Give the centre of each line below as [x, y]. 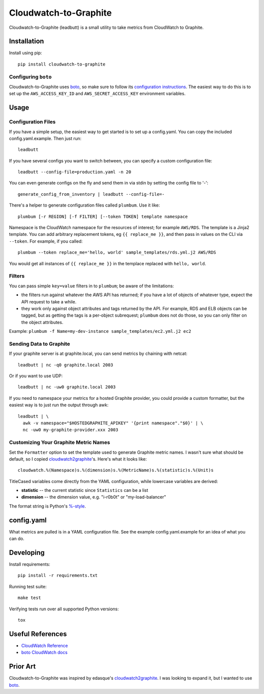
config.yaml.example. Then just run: [45, 138]
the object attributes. [42, 322]
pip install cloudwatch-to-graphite [62, 64]
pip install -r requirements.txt [58, 576]
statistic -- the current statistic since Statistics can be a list [85, 490]
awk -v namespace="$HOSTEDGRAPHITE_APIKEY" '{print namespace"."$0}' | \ [113, 423]
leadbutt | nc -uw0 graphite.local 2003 [67, 387]
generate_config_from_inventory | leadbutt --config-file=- [91, 194]
